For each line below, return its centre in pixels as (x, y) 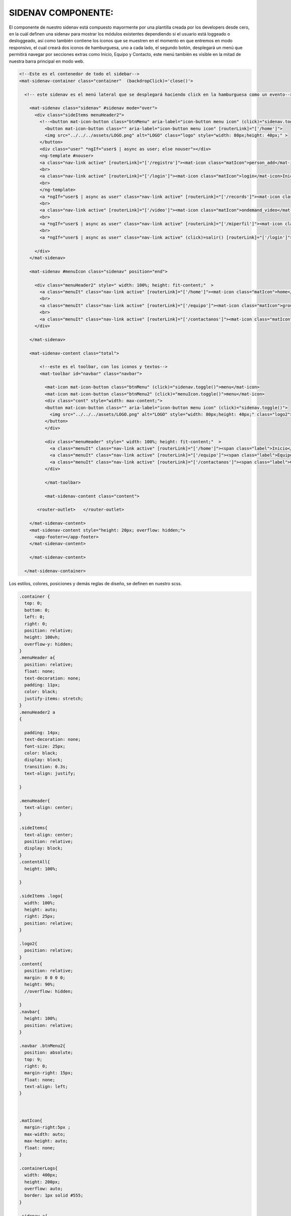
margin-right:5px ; (48, 1127)
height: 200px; (42, 1182)
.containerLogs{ (39, 1168)
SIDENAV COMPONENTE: (61, 13)
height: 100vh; (42, 637)
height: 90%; (40, 984)
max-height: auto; (46, 1141)
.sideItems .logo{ (41, 896)
